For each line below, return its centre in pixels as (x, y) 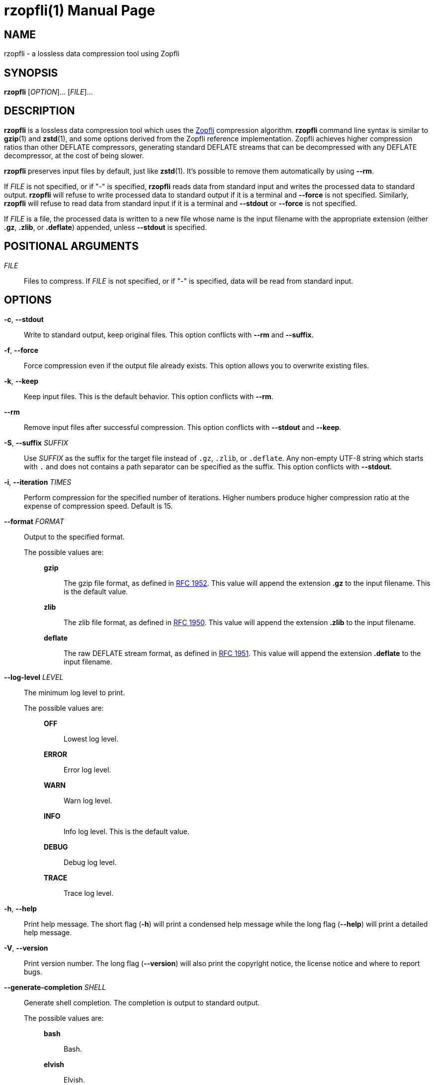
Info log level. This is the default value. (127, 831)
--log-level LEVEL (34, 677)
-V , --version (26, 948)
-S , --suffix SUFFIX (36, 442)
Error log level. (87, 769)
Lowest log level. (91, 739)
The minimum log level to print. (75, 692)
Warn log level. (88, 800)
